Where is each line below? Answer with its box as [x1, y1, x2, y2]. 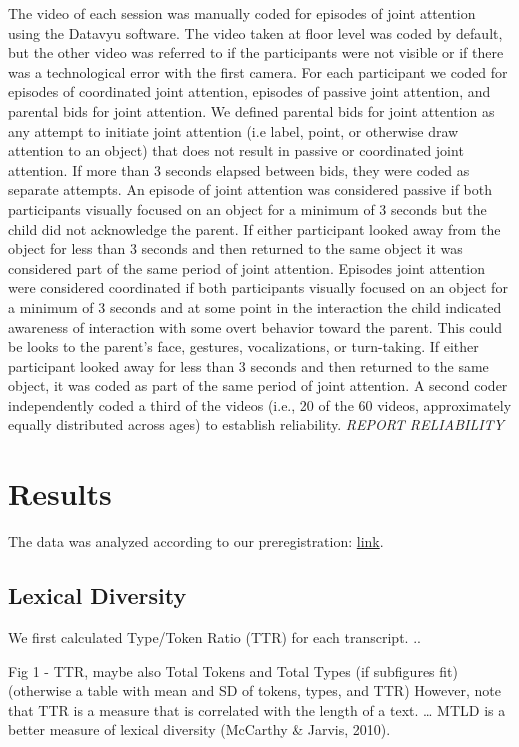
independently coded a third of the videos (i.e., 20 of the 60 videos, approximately [8, 394, 512, 415]
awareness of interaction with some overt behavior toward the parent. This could [8, 316, 503, 337]
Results [8, 473, 112, 514]
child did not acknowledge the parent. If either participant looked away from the [8, 218, 501, 239]
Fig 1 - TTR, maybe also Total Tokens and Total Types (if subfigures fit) [8, 660, 458, 681]
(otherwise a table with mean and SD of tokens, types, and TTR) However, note [8, 680, 501, 701]
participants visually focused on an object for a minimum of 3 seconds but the [8, 198, 487, 219]
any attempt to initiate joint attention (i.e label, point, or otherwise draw [8, 120, 459, 141]
